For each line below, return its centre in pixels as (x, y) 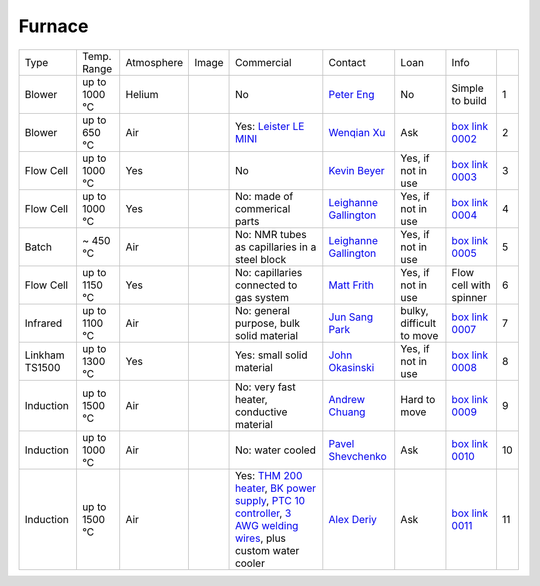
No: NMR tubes (271, 234)
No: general (262, 310)
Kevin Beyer (356, 170)
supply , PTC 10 (270, 500)
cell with (471, 285)
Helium (142, 94)
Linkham (44, 355)
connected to (266, 285)
